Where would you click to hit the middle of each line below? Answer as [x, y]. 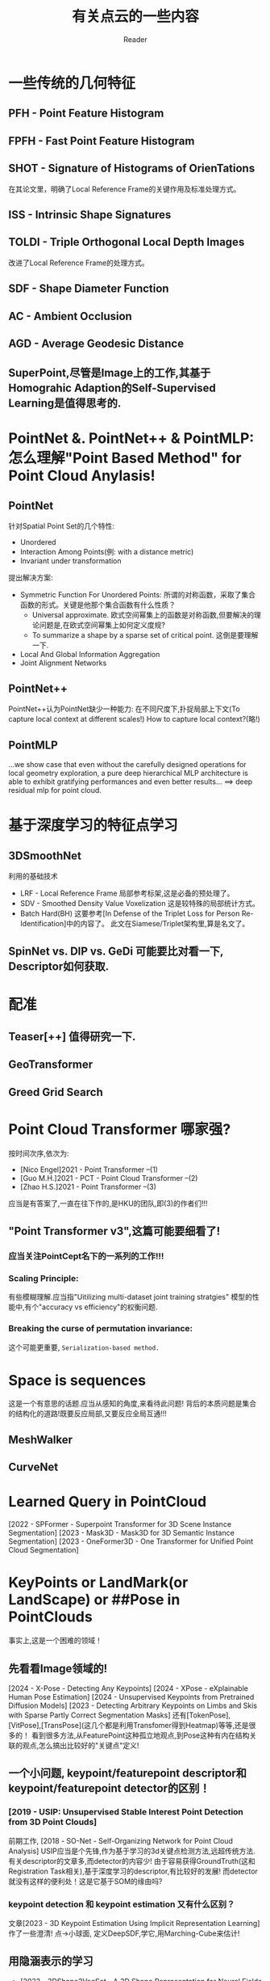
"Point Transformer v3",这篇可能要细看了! [114, 1231]
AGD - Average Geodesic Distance [96, 343]
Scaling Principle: [44, 1278]
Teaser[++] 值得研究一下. [72, 1037]
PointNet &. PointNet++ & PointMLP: [131, 438]
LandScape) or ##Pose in [94, 1600]
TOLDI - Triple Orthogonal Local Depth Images [127, 242]
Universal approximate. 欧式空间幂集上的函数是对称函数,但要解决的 [143, 615]
